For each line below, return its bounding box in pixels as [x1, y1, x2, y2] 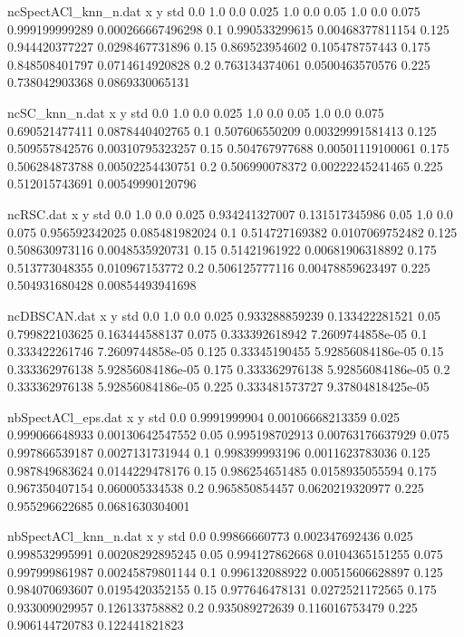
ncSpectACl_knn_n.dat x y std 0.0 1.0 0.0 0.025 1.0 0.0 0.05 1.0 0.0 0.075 [7, 2, 420, 20]
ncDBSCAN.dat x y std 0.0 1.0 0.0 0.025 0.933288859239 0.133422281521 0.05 [7, 305, 441, 324]
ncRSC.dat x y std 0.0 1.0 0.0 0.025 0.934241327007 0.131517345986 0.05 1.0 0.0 [7, 204, 453, 223]
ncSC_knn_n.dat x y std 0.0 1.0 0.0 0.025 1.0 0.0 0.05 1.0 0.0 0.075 [7, 102, 384, 121]
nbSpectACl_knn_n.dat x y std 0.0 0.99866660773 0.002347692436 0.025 [7, 526, 413, 545]
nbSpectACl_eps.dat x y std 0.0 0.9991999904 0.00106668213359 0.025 [7, 407, 400, 426]
